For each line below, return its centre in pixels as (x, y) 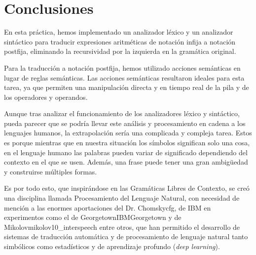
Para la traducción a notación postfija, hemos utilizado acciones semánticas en (122, 67)
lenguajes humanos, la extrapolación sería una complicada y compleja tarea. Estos (128, 133)
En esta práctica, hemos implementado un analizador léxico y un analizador (119, 32)
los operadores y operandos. (46, 97)
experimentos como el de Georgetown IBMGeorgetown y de (93, 217)
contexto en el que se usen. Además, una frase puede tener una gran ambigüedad (126, 162)
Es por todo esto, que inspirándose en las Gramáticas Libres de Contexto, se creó (127, 188)
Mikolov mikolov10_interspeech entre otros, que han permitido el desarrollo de (122, 227)
